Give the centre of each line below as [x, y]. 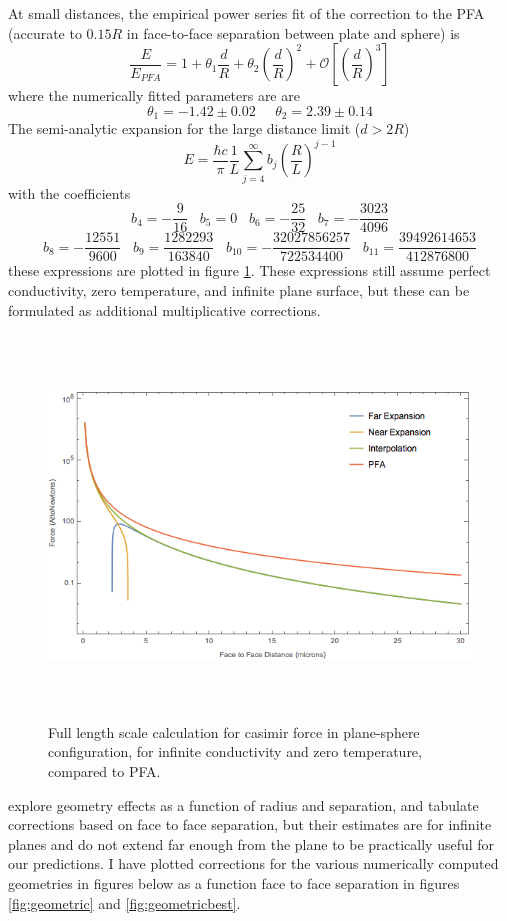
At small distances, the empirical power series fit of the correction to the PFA [246, 13]
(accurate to [45, 32]
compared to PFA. [104, 770]
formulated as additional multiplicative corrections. [164, 309]
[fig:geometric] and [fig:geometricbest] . [124, 902]
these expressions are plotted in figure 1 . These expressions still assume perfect [249, 270]
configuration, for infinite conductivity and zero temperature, [235, 751]
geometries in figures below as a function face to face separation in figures [234, 882]
